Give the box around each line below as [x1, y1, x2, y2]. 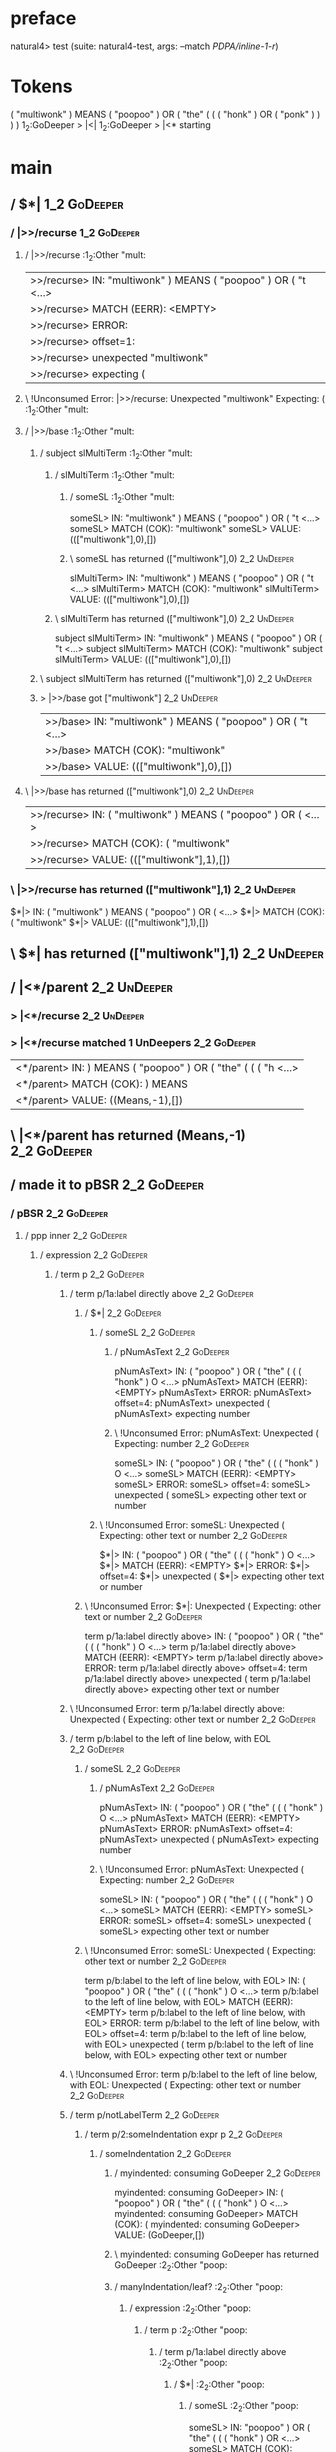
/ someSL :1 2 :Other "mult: [69, 490, 175, 505]
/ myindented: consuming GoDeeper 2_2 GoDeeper [114, 2167, 321, 2179]
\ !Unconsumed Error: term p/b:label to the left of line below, [69, 2068, 318, 2080]
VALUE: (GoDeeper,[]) [114, 2228, 205, 2241]
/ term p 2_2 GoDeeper [54, 1268, 145, 1280]
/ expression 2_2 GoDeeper [39, 1248, 148, 1261]
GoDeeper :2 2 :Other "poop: [114, 2258, 228, 2273]
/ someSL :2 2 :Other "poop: [188, 2400, 299, 2414]
